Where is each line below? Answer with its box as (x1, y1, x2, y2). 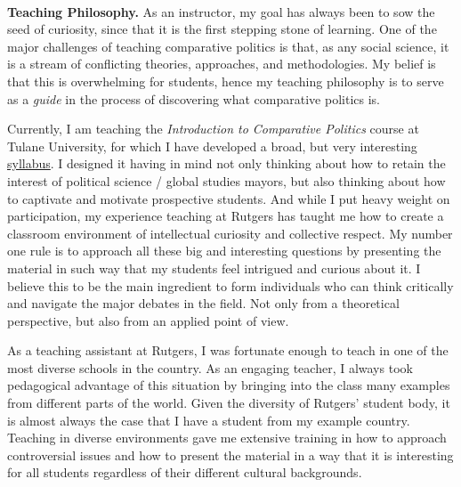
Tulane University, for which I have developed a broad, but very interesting (7, 136, 417, 155)
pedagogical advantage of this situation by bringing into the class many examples (7, 376, 450, 394)
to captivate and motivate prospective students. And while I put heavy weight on (7, 189, 450, 207)
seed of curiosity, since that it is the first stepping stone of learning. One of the (7, 20, 437, 38)
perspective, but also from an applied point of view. (7, 311, 289, 329)
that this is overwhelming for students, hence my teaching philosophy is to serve (7, 71, 444, 90)
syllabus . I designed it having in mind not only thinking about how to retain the (7, 154, 446, 173)
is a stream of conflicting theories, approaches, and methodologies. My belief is (7, 54, 436, 73)
